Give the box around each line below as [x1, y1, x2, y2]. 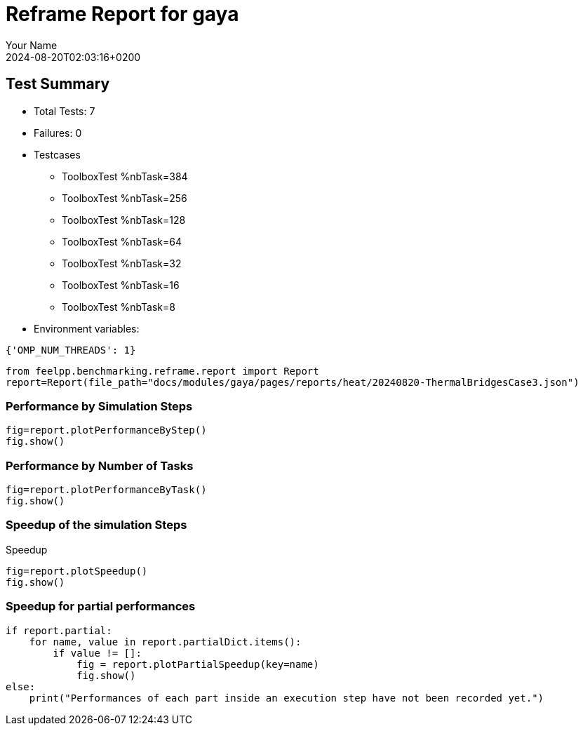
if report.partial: [6, 624, 112, 636]
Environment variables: [34, 322, 140, 335]
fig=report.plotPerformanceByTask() [6, 484, 207, 496]
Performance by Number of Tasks [6, 458, 194, 473]
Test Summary [6, 75, 110, 93]
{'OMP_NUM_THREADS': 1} [6, 344, 136, 356]
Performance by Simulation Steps [6, 398, 193, 413]
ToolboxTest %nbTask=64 [62, 235, 182, 248]
